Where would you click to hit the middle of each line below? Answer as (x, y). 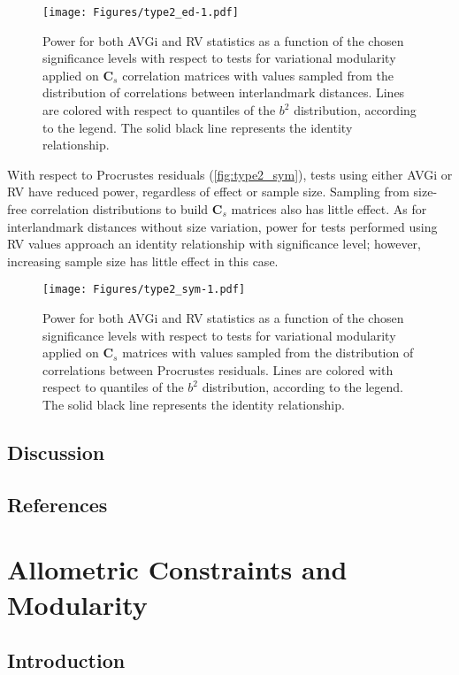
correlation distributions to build (119, 209)
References (57, 504)
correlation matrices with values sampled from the (258, 75)
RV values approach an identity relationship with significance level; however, (214, 244)
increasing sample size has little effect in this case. (143, 261)
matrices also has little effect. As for (329, 209)
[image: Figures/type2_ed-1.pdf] (141, 12)
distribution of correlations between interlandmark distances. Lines (224, 92)
